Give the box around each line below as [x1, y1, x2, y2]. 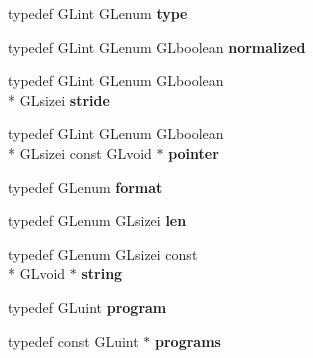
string [81, 263, 123, 284]
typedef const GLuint [8, 330, 139, 351]
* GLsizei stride [8, 89, 110, 110]
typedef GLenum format [8, 176, 163, 197]
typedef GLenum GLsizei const [8, 243, 198, 264]
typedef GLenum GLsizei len [8, 210, 187, 231]
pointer [168, 142, 219, 163]
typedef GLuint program [8, 296, 167, 317]
